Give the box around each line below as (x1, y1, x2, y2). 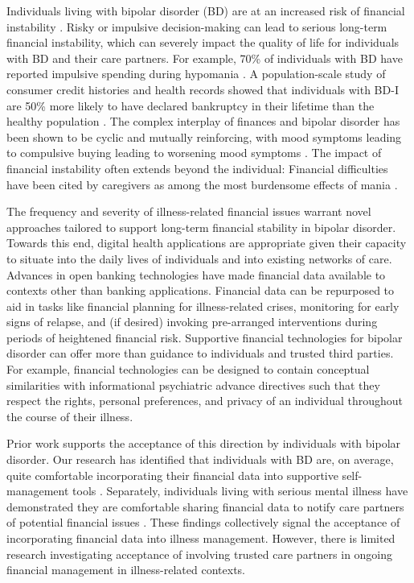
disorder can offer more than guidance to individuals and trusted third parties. (6, 345, 394, 362)
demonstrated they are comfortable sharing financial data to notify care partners (6, 498, 404, 515)
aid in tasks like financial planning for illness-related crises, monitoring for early (6, 297, 400, 314)
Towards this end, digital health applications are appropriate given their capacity (6, 234, 407, 251)
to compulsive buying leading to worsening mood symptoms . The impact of (6, 144, 382, 161)
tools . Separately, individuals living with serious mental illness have (72, 482, 408, 499)
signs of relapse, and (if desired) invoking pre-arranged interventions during (6, 313, 378, 330)
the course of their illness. (6, 407, 133, 424)
